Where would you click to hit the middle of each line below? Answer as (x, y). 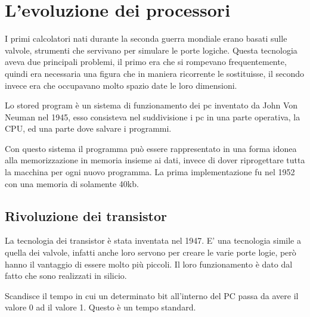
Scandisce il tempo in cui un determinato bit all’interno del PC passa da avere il (152, 295)
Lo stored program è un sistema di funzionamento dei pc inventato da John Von (151, 105)
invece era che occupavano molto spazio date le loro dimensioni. (121, 85)
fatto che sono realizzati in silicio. (66, 276)
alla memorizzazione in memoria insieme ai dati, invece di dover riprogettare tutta (155, 160)
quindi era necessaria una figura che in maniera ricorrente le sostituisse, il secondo (155, 73)
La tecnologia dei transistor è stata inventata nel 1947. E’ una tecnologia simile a (153, 240)
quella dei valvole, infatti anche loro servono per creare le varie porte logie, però (151, 252)
